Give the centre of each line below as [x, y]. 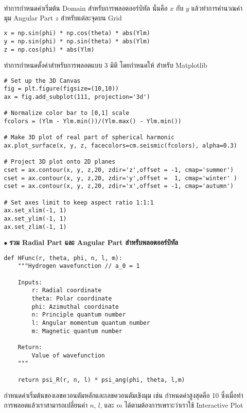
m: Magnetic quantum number [77, 331]
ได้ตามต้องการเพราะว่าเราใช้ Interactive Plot [184, 404]
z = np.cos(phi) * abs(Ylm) [49, 49]
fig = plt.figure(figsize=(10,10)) [62, 89]
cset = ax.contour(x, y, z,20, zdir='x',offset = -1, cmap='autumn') [119, 186]
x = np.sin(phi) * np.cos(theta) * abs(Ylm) [77, 33]
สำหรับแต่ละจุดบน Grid [91, 17]
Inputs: [30, 282]
